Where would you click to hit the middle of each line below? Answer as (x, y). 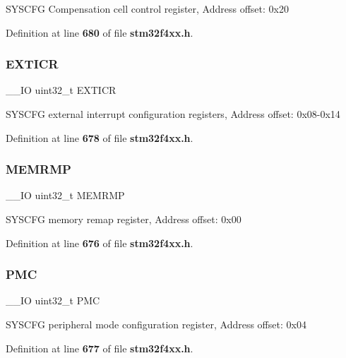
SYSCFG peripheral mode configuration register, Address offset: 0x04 (156, 324)
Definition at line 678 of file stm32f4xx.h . (100, 137)
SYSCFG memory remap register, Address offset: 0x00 (124, 219)
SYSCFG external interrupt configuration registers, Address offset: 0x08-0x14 (173, 114)
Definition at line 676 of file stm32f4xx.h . (100, 243)
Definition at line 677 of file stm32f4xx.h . (100, 348)
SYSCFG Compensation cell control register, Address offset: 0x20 (147, 8)
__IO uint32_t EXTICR (61, 90)
